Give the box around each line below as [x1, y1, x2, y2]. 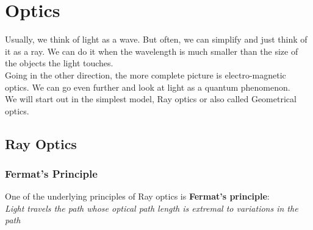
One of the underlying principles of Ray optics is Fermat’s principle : [5, 190, 270, 203]
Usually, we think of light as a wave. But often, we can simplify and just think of [5, 33, 308, 46]
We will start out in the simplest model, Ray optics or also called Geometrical [5, 92, 297, 105]
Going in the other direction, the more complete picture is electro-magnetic [5, 68, 286, 81]
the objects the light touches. [5, 57, 113, 69]
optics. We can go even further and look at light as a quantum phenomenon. [5, 80, 290, 93]
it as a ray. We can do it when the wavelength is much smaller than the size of [5, 44, 298, 57]
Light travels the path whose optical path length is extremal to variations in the [5, 201, 298, 214]
